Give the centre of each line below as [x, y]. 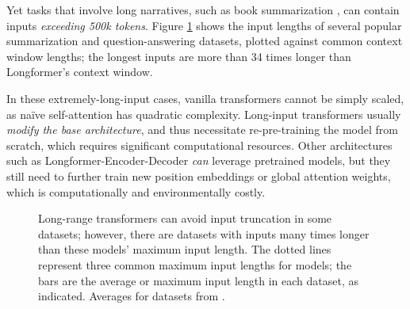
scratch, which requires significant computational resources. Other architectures [199, 145]
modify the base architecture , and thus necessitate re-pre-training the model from [202, 130]
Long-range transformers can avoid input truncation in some [185, 218]
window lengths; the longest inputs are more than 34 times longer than [179, 56]
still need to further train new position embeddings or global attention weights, [199, 175]
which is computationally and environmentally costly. [136, 191]
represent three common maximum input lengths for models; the [195, 264]
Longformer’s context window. [80, 72]
